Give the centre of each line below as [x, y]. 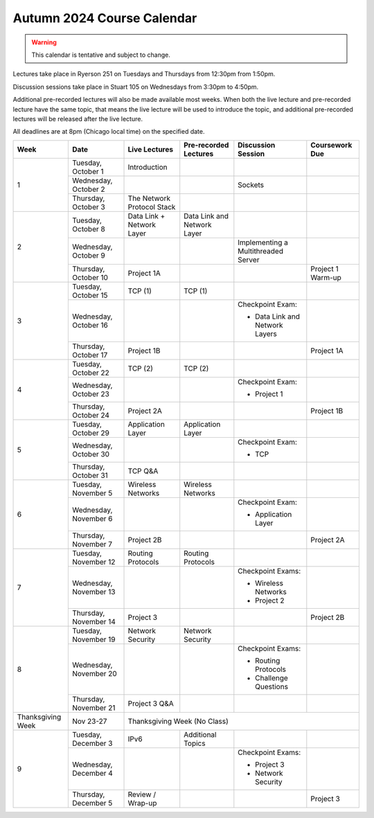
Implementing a [263, 242]
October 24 [91, 415]
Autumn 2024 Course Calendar [105, 18]
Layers [266, 334]
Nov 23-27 [90, 721]
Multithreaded [261, 251]
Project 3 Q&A [151, 703]
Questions [272, 686]
